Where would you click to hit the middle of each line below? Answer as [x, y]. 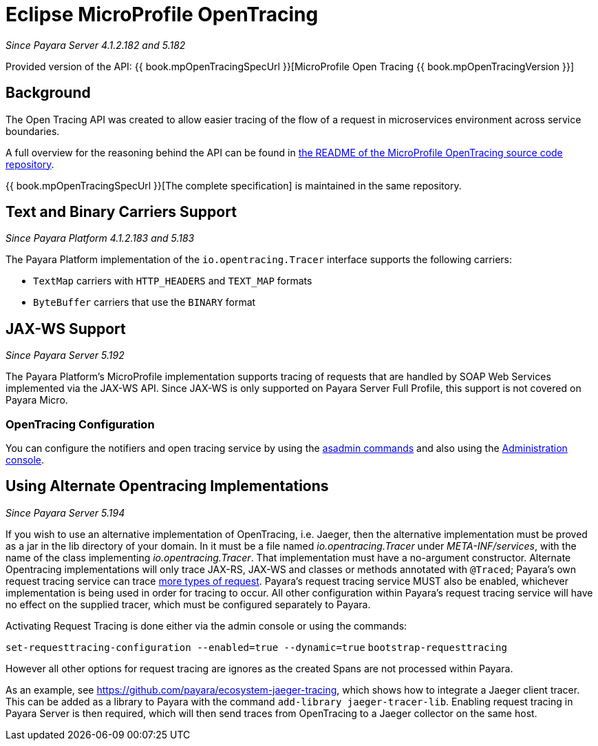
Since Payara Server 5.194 [65, 512]
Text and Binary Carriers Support [121, 212]
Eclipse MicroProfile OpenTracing [162, 14]
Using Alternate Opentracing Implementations [167, 486]
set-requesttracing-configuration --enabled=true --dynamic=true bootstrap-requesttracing [256, 647]
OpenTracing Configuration [80, 424]
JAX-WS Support [66, 329]
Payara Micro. [37, 400]
